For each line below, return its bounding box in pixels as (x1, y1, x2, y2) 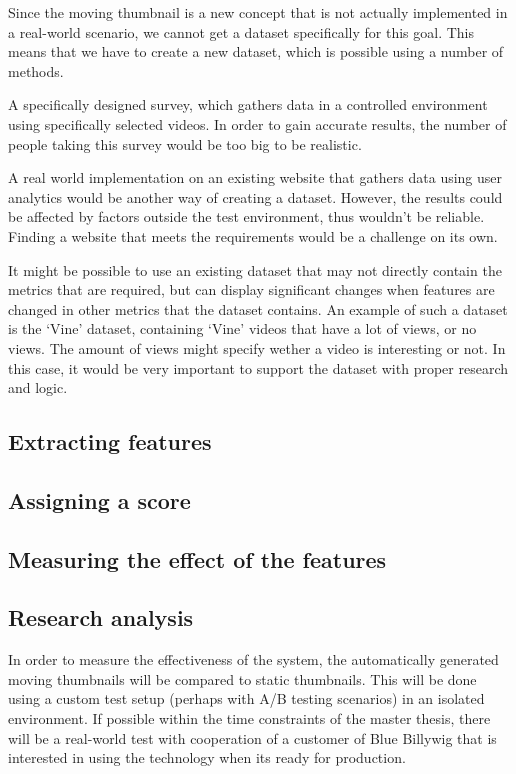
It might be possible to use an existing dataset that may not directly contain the (8, 259, 502, 280)
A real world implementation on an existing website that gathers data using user (8, 167, 503, 188)
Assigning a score (8, 484, 191, 515)
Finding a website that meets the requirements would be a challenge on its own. (8, 225, 498, 246)
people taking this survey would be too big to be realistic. (8, 133, 362, 154)
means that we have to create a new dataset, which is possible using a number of (8, 41, 504, 62)
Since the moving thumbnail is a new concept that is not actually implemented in (8, 2, 508, 22)
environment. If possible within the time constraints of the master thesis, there (8, 708, 491, 729)
